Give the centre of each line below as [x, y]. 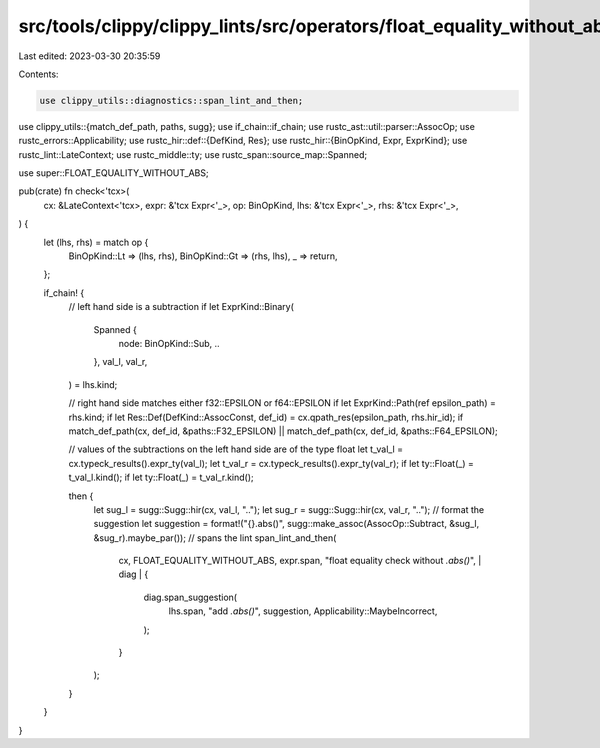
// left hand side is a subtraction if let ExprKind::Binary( [181, 307]
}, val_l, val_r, [120, 362]
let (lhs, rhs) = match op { [96, 242]
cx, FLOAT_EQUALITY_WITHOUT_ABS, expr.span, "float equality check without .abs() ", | [300, 561]
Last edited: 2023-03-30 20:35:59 [89, 56]
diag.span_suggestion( [190, 597]
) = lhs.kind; [93, 384]
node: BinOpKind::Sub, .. [169, 343]
